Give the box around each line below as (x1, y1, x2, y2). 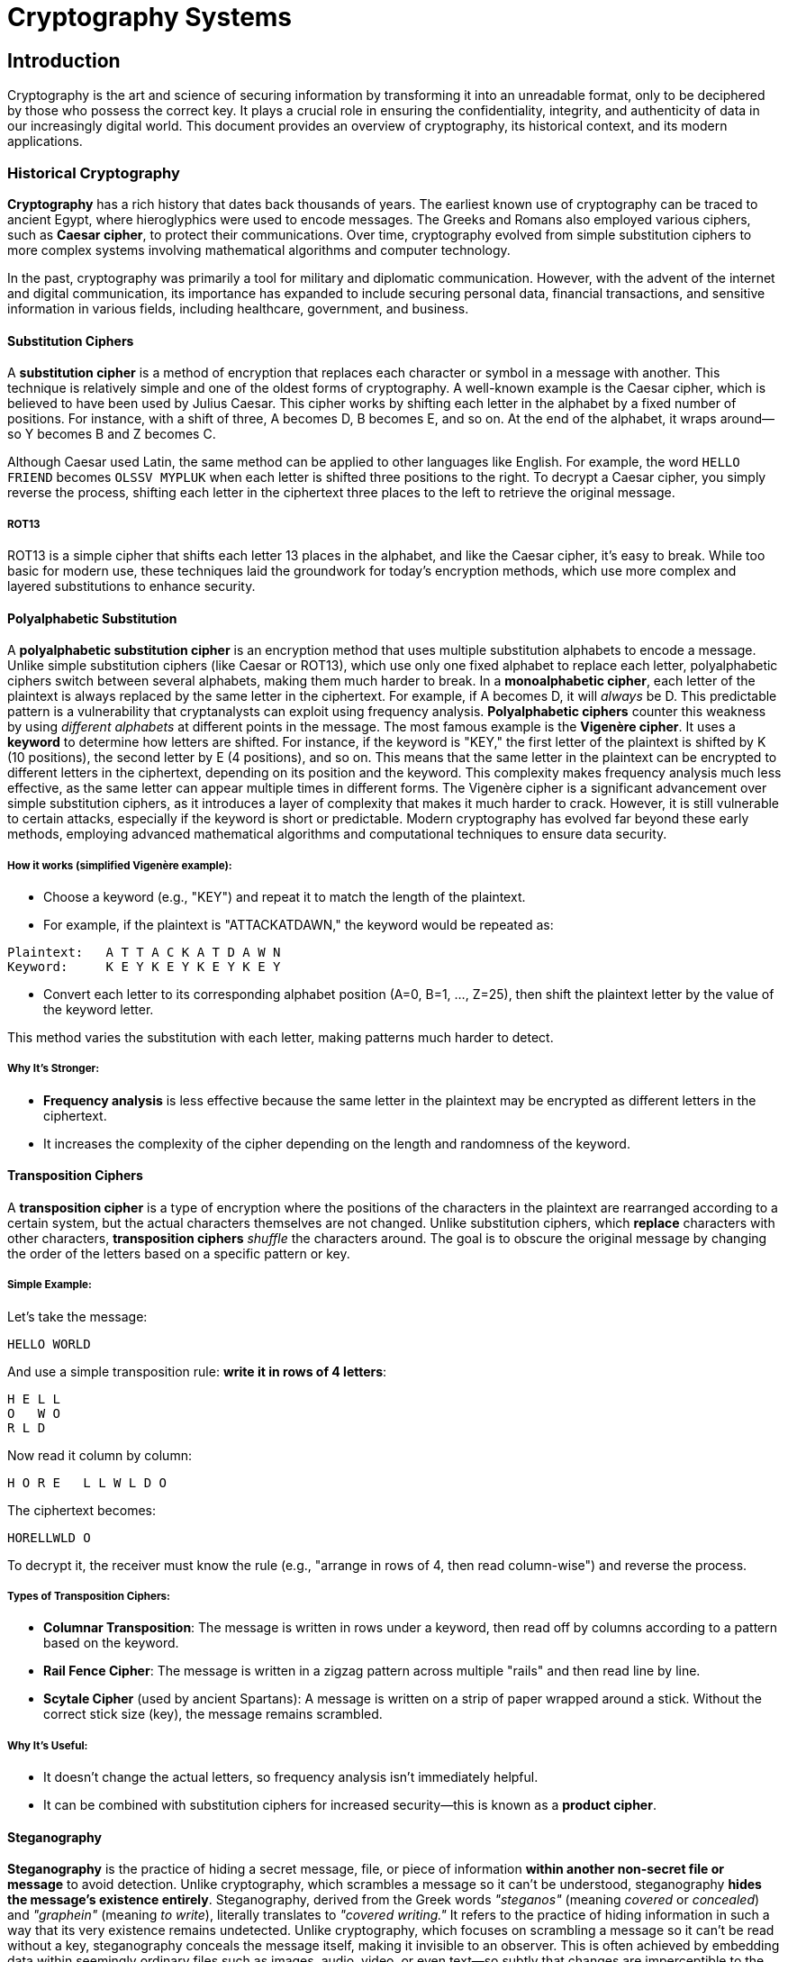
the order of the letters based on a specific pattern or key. (7, 1245, 350, 1261)
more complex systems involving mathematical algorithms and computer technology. (7, 241, 511, 258)
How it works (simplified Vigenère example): (7, 858, 232, 872)
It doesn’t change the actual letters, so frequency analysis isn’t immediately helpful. (43, 1769, 539, 1785)
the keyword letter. (43, 1001, 154, 1017)
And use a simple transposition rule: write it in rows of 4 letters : (7, 1363, 387, 1379)
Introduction (7, 49, 121, 72)
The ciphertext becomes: (7, 1502, 157, 1518)
